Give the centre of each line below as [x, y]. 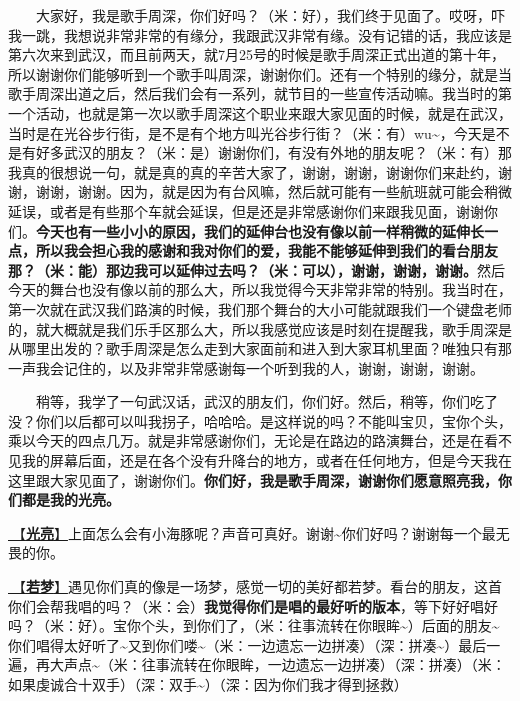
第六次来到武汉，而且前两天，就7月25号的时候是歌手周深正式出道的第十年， [256, 54]
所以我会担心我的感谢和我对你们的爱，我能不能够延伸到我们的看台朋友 [266, 250]
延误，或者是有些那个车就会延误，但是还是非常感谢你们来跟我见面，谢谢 [246, 210]
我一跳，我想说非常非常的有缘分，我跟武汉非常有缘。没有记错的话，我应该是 [260, 34]
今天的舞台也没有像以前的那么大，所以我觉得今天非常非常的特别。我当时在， [260, 289]
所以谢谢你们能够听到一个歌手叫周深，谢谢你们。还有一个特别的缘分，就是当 [260, 73]
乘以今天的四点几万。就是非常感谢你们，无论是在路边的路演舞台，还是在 [246, 440]
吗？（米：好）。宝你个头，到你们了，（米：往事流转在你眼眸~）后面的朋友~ [254, 625]
